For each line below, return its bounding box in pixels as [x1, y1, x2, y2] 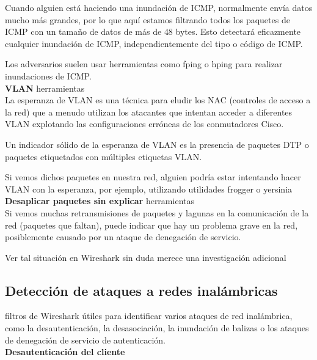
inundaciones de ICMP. [5, 69, 92, 82]
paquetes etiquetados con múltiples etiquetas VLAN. [5, 150, 202, 163]
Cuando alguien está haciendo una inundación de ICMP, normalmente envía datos [5, 1, 313, 13]
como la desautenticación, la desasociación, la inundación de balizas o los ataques [5, 321, 309, 334]
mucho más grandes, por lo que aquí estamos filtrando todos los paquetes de [5, 13, 290, 26]
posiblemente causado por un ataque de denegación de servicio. [5, 230, 241, 243]
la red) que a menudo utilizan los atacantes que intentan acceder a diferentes [5, 105, 293, 118]
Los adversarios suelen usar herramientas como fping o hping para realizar [5, 57, 283, 70]
